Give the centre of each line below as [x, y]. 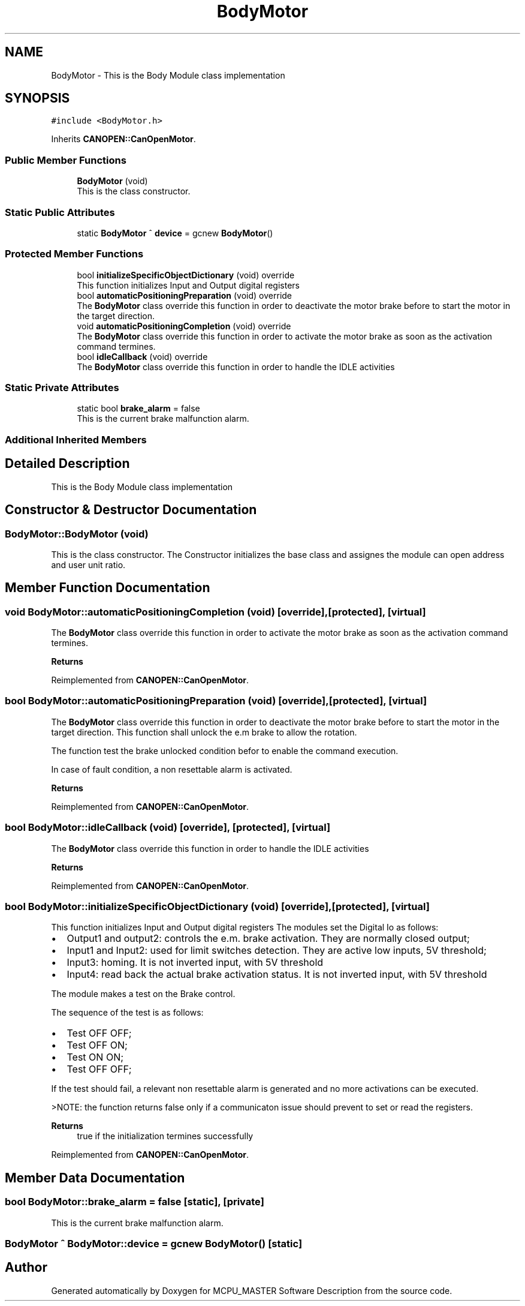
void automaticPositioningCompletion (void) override [184, 326]
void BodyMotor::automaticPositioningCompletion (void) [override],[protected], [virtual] [215, 612]
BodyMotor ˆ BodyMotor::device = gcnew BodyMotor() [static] [154, 1243]
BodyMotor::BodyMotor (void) [77, 534]
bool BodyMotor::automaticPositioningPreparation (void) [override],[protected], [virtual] [216, 701]
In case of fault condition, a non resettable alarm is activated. [172, 769]
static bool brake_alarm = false [138, 409]
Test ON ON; [95, 1057]
